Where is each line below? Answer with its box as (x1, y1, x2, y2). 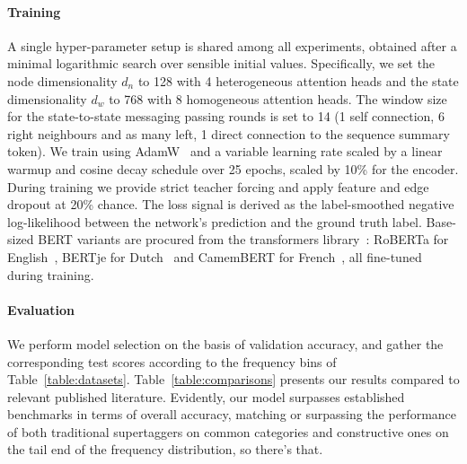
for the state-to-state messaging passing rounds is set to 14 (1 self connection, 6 (7, 107, 445, 126)
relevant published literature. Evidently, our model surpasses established (7, 387, 405, 406)
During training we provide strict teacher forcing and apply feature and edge (7, 177, 429, 196)
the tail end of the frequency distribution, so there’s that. (7, 440, 323, 459)
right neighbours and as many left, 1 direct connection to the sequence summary (7, 124, 450, 143)
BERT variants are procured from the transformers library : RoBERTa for (38, 230, 449, 249)
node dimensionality (7, 71, 118, 90)
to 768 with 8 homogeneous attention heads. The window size (109, 89, 447, 108)
